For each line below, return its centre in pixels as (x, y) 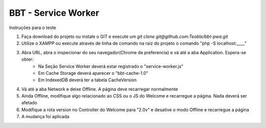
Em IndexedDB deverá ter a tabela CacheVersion (87, 80)
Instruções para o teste (33, 28)
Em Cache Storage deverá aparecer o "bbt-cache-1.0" (93, 73)
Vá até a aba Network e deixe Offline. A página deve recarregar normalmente (100, 89)
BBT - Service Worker (54, 13)
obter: (28, 60)
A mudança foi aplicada (45, 117)
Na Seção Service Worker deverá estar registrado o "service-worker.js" (111, 66)
